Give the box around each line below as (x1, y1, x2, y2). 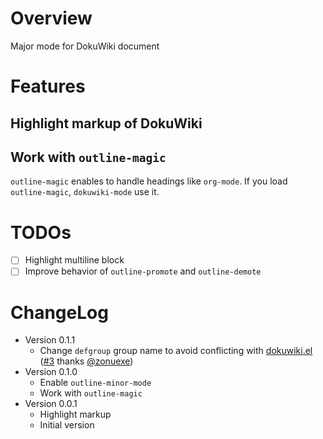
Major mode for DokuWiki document (10, 40, 160, 52)
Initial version (39, 419, 95, 431)
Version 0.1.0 (24, 366, 78, 378)
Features (10, 75, 86, 98)
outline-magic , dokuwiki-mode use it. (10, 186, 160, 198)
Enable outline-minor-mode (39, 377, 152, 389)
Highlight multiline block (24, 254, 125, 266)
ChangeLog (10, 301, 109, 324)
